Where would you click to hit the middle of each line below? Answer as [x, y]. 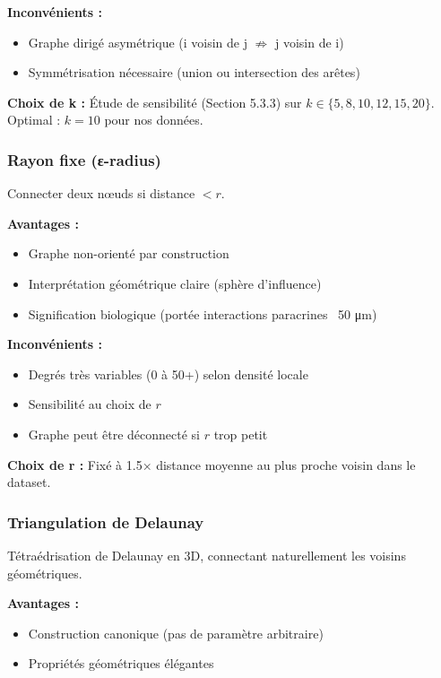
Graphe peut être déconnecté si [114, 434]
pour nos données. [154, 120]
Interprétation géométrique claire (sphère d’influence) [175, 283]
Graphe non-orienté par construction [129, 253]
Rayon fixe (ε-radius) [84, 159]
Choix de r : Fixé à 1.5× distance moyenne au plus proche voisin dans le [212, 464]
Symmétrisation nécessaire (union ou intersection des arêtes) [194, 72]
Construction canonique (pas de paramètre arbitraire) [176, 633]
